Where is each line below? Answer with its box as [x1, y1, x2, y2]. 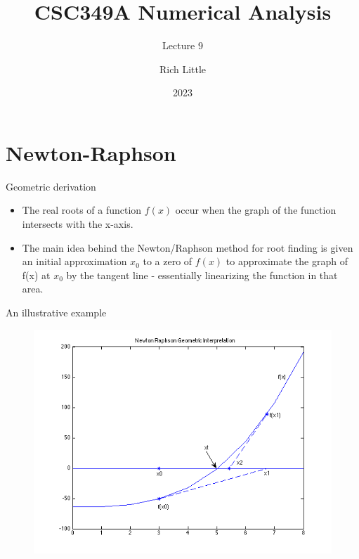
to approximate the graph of [226, 254, 348, 269]
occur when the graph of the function [175, 203, 337, 217]
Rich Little [159, 61, 207, 76]
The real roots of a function [22, 203, 142, 217]
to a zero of [143, 254, 192, 269]
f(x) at [22, 267, 51, 282]
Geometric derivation [6, 179, 96, 193]
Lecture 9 [162, 38, 203, 53]
